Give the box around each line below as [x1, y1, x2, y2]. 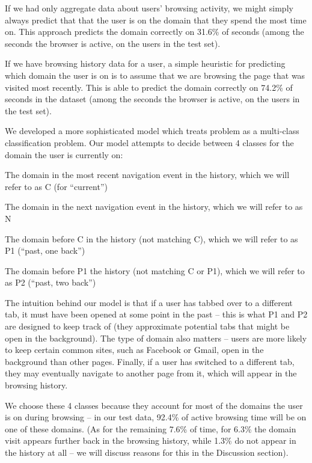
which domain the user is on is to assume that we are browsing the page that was [5, 69, 305, 81]
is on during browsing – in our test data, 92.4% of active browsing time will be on [5, 411, 307, 423]
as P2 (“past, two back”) [5, 276, 96, 289]
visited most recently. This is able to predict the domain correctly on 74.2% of [5, 81, 293, 93]
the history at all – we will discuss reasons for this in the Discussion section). [5, 446, 289, 458]
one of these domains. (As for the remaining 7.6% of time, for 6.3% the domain [5, 422, 296, 435]
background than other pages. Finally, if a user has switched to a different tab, [5, 355, 295, 367]
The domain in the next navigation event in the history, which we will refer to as [5, 200, 303, 213]
